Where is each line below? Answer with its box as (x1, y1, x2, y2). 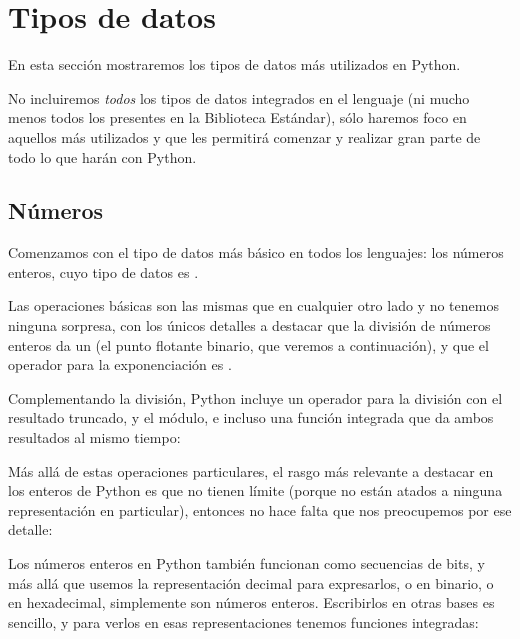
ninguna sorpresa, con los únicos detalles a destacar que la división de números (8, 315, 491, 336)
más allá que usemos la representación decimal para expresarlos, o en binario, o (8, 572, 494, 593)
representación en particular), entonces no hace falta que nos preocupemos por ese (8, 499, 512, 520)
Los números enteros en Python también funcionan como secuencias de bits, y (8, 553, 485, 574)
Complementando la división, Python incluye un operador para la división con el (8, 387, 503, 408)
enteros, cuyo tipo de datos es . (8, 261, 199, 282)
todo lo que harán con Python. (8, 146, 197, 167)
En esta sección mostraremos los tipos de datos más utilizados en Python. (8, 54, 461, 75)
